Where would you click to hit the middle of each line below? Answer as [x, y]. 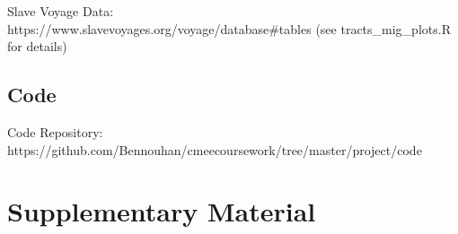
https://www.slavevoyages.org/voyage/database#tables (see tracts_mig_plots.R [229, 28]
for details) [37, 46]
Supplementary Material [162, 211]
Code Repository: [55, 131]
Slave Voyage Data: [61, 11]
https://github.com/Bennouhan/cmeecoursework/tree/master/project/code [215, 149]
